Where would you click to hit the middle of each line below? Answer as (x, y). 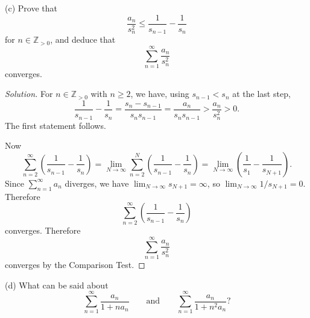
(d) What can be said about (57, 285)
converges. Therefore (43, 230)
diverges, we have (97, 183)
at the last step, (261, 94)
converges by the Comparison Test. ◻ (75, 265)
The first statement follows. (55, 125)
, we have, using (160, 94)
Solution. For (29, 94)
